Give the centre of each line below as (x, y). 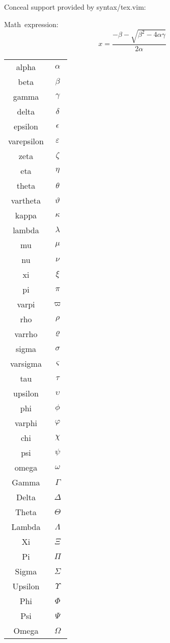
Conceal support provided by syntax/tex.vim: (75, 7)
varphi (26, 423)
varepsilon (26, 141)
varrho (26, 334)
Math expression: (31, 24)
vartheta (26, 200)
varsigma (26, 363)
